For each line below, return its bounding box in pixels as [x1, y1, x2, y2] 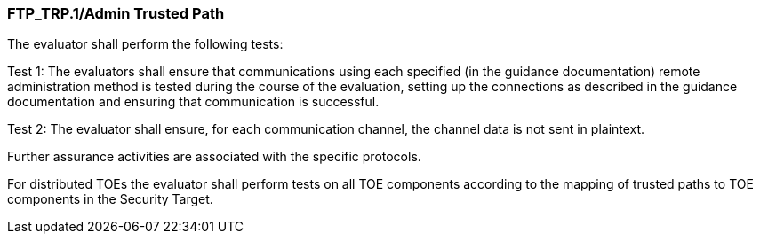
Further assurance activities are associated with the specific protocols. [7, 149, 421, 165]
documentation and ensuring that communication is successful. [7, 94, 380, 110]
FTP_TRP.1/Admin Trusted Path [7, 4, 225, 22]
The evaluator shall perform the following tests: [7, 36, 284, 52]
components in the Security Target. [7, 191, 213, 207]
